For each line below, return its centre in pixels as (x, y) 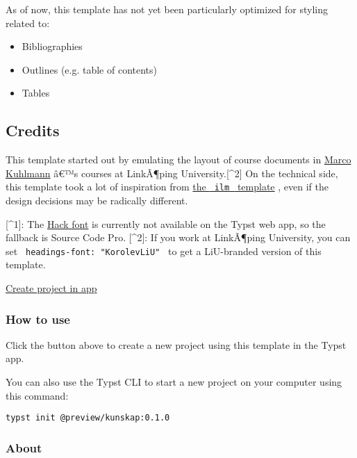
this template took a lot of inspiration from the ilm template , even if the (167, 187)
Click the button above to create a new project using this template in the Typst (176, 344)
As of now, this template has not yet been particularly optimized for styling (167, 9)
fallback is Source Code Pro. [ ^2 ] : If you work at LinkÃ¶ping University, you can (178, 237)
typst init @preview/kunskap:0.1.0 (88, 418)
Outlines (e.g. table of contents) (90, 69)
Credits (33, 130)
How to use (38, 319)
